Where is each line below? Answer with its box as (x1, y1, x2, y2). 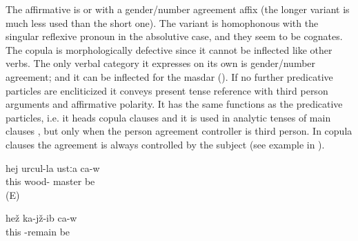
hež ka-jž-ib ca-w (6, 211, 77, 225)
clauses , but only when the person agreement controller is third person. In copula (6, 124, 352, 138)
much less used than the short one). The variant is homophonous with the (6, 15, 319, 30)
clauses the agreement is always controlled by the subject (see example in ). (6, 137, 325, 151)
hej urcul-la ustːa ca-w (6, 160, 100, 175)
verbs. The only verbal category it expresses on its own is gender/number (6, 56, 316, 70)
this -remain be (6, 224, 70, 238)
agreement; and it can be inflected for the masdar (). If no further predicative (6, 69, 333, 84)
